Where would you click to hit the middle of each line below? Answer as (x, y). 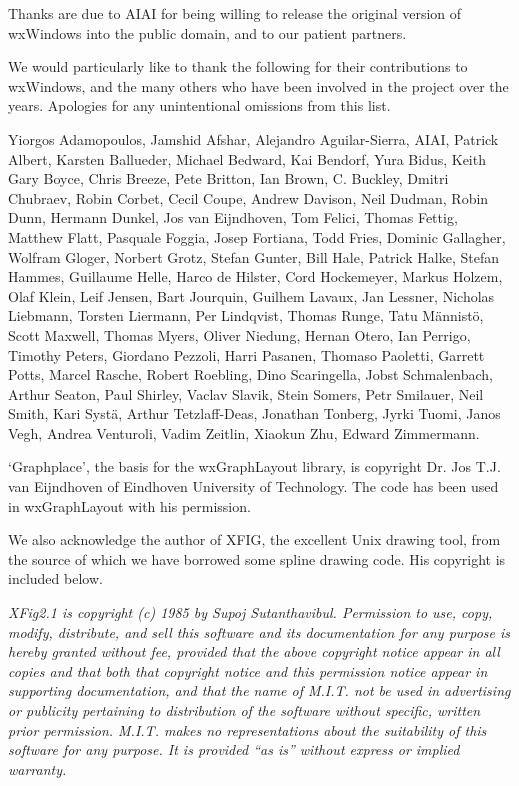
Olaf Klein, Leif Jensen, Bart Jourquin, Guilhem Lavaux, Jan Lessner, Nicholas (251, 295)
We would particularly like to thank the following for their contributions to (238, 66)
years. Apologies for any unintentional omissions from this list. (199, 105)
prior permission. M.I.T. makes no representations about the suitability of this (247, 729)
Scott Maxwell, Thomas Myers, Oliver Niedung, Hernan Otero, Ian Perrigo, (239, 334)
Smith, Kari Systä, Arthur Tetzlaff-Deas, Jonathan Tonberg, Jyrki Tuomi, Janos (254, 413)
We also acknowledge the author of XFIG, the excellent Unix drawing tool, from (254, 539)
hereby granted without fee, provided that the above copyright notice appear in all (254, 651)
